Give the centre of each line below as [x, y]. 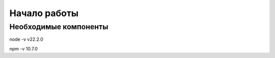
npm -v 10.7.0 [23, 48]
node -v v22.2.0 [26, 39]
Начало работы [44, 13]
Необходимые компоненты [59, 27]
